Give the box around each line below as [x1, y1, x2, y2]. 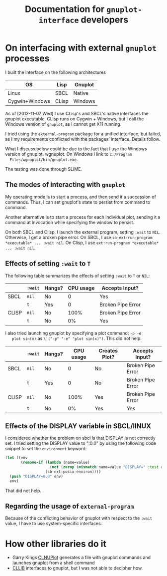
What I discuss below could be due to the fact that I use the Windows [5, 146, 148, 152]
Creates [98, 347, 118, 354]
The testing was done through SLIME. [5, 166, 83, 172]
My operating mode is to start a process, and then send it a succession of [5, 194, 157, 200]
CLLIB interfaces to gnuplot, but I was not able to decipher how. [12, 565, 143, 571]
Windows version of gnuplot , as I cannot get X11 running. [5, 121, 122, 127]
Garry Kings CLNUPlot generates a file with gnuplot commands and [12, 555, 151, 561]
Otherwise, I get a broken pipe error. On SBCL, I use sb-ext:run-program [5, 234, 153, 240]
